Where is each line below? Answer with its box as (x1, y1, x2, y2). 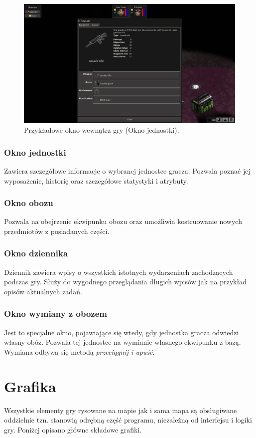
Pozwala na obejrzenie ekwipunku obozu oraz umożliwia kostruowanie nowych (4, 216, 242, 226)
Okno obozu (4, 197, 53, 209)
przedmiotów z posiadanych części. (4, 225, 110, 236)
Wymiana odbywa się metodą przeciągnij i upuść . (4, 346, 155, 357)
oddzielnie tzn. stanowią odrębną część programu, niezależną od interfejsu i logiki (4, 415, 252, 425)
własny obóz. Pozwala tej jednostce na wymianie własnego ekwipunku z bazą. (4, 337, 241, 347)
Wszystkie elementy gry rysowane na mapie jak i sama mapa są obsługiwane (4, 405, 237, 415)
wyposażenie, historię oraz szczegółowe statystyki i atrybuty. (4, 175, 188, 186)
